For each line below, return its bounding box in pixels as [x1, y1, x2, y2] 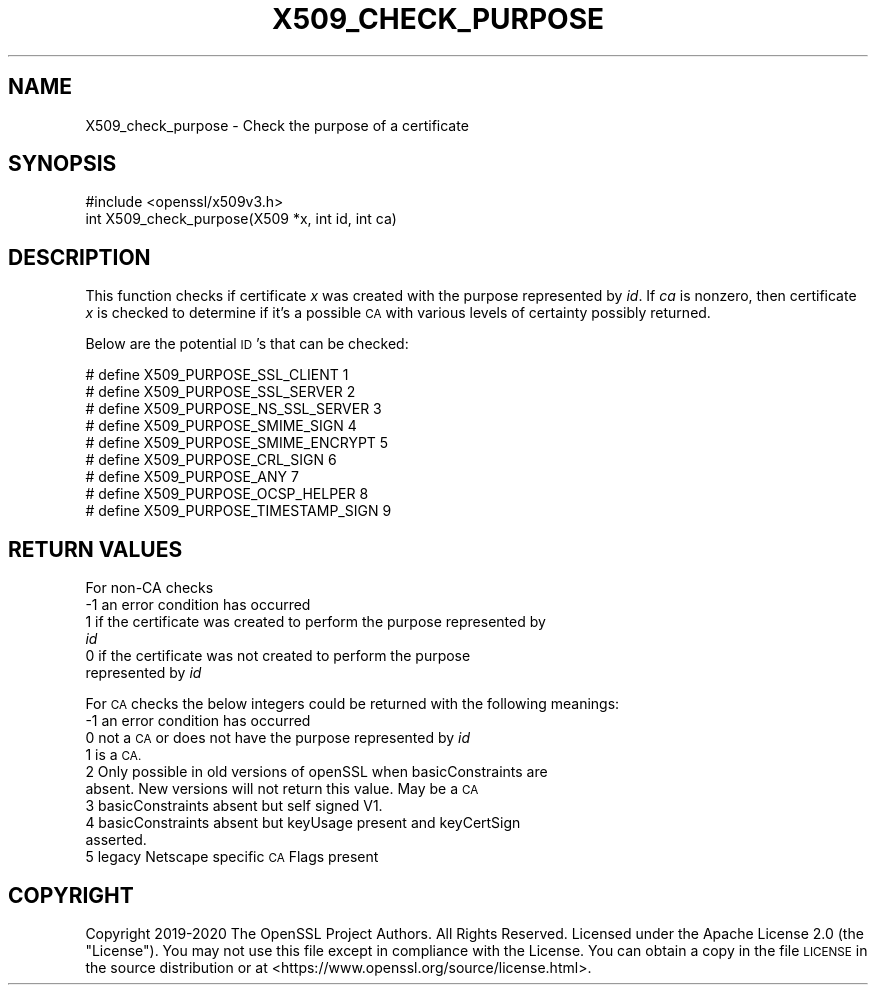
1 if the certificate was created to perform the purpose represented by [85, 613, 546, 631]
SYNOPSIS [8, 151, 117, 177]
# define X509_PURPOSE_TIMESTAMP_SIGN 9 [85, 502, 392, 520]
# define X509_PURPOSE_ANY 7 [85, 468, 299, 486]
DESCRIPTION [8, 244, 151, 270]
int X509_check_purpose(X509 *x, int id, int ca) [85, 210, 397, 228]
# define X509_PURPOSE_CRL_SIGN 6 [85, 451, 337, 469]
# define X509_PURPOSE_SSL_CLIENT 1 [85, 366, 349, 384]
